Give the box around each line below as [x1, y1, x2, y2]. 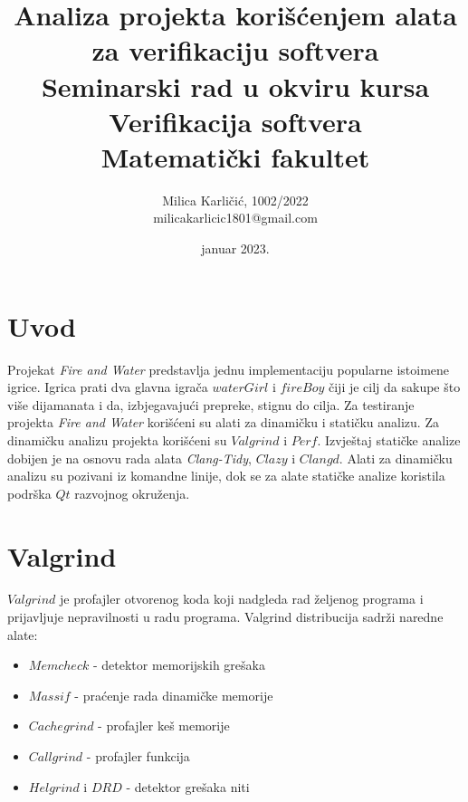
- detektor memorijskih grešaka [92, 655, 265, 674]
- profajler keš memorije [98, 716, 230, 735]
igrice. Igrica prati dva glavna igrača [7, 377, 208, 396]
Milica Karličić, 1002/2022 [162, 190, 309, 209]
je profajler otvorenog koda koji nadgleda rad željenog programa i [59, 589, 424, 608]
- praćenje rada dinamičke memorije [74, 685, 273, 704]
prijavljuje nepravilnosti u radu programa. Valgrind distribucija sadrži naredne [7, 607, 444, 626]
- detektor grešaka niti [126, 777, 250, 796]
